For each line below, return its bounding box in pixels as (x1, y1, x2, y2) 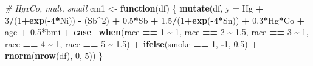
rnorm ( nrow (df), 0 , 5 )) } (5, 49, 103, 62)
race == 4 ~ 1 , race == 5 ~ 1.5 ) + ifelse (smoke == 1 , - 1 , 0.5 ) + (5, 37, 258, 50)
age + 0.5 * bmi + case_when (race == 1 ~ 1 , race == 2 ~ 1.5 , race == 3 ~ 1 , (5, 25, 309, 38)
